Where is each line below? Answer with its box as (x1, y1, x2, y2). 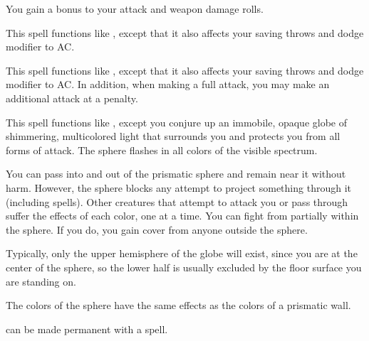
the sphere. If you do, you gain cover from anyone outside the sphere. (6, 222, 308, 237)
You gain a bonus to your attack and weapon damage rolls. (6, 1, 264, 16)
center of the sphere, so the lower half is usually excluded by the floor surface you (6, 259, 362, 274)
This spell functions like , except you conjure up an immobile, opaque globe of (6, 114, 348, 129)
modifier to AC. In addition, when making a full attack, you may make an (6, 77, 330, 92)
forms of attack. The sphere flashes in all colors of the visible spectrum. (6, 142, 318, 157)
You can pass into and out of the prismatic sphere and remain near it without (6, 166, 346, 181)
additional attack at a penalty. (6, 90, 138, 105)
